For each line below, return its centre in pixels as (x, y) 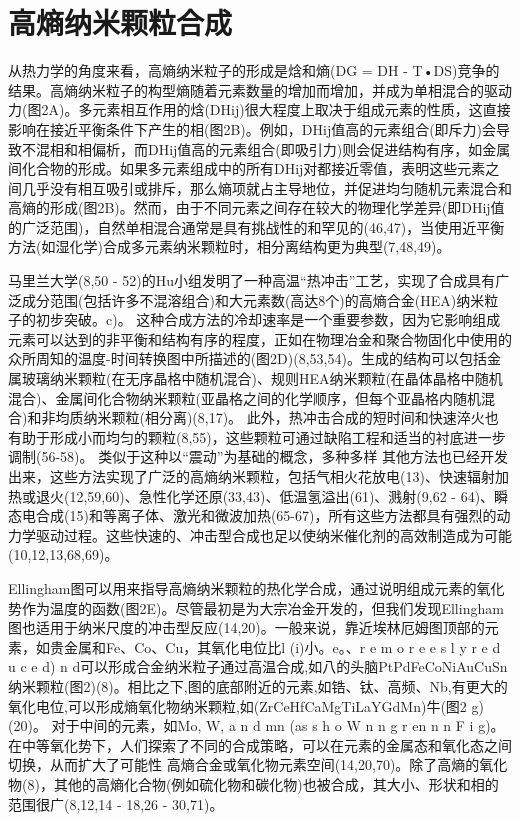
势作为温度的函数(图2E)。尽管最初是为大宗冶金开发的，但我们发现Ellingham (256, 607)
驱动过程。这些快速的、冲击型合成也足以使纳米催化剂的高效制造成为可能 (273, 534)
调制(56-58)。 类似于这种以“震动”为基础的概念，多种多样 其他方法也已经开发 (258, 456)
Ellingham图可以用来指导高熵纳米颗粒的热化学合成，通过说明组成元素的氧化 (256, 587)
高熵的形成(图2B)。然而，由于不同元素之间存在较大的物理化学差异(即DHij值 (256, 207)
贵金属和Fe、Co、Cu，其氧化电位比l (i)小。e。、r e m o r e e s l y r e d (275, 646)
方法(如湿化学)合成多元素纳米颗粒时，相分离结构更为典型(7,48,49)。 (229, 246)
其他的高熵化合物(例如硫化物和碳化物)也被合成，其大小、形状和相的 (276, 783)
